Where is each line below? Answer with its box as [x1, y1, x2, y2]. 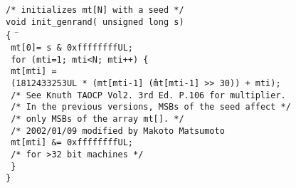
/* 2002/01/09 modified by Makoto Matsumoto [11, 125, 225, 136]
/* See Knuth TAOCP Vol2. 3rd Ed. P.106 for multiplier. [11, 90, 286, 100]
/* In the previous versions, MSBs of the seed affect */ [11, 102, 291, 113]
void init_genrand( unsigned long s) [6, 16, 184, 27]
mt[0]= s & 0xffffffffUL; [11, 42, 133, 53]
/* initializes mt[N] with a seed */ [6, 5, 184, 15]
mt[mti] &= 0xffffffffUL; [11, 137, 133, 148]
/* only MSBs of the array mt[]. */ [11, 113, 184, 124]
